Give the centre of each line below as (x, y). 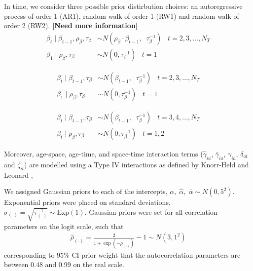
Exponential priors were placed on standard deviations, (87, 202)
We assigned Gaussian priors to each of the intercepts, (86, 191)
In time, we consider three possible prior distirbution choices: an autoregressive (123, 6)
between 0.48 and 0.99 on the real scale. (64, 264)
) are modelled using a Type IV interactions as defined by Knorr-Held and (137, 164)
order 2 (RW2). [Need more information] (71, 25)
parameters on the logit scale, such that (64, 226)
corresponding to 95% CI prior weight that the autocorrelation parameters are (122, 254)
